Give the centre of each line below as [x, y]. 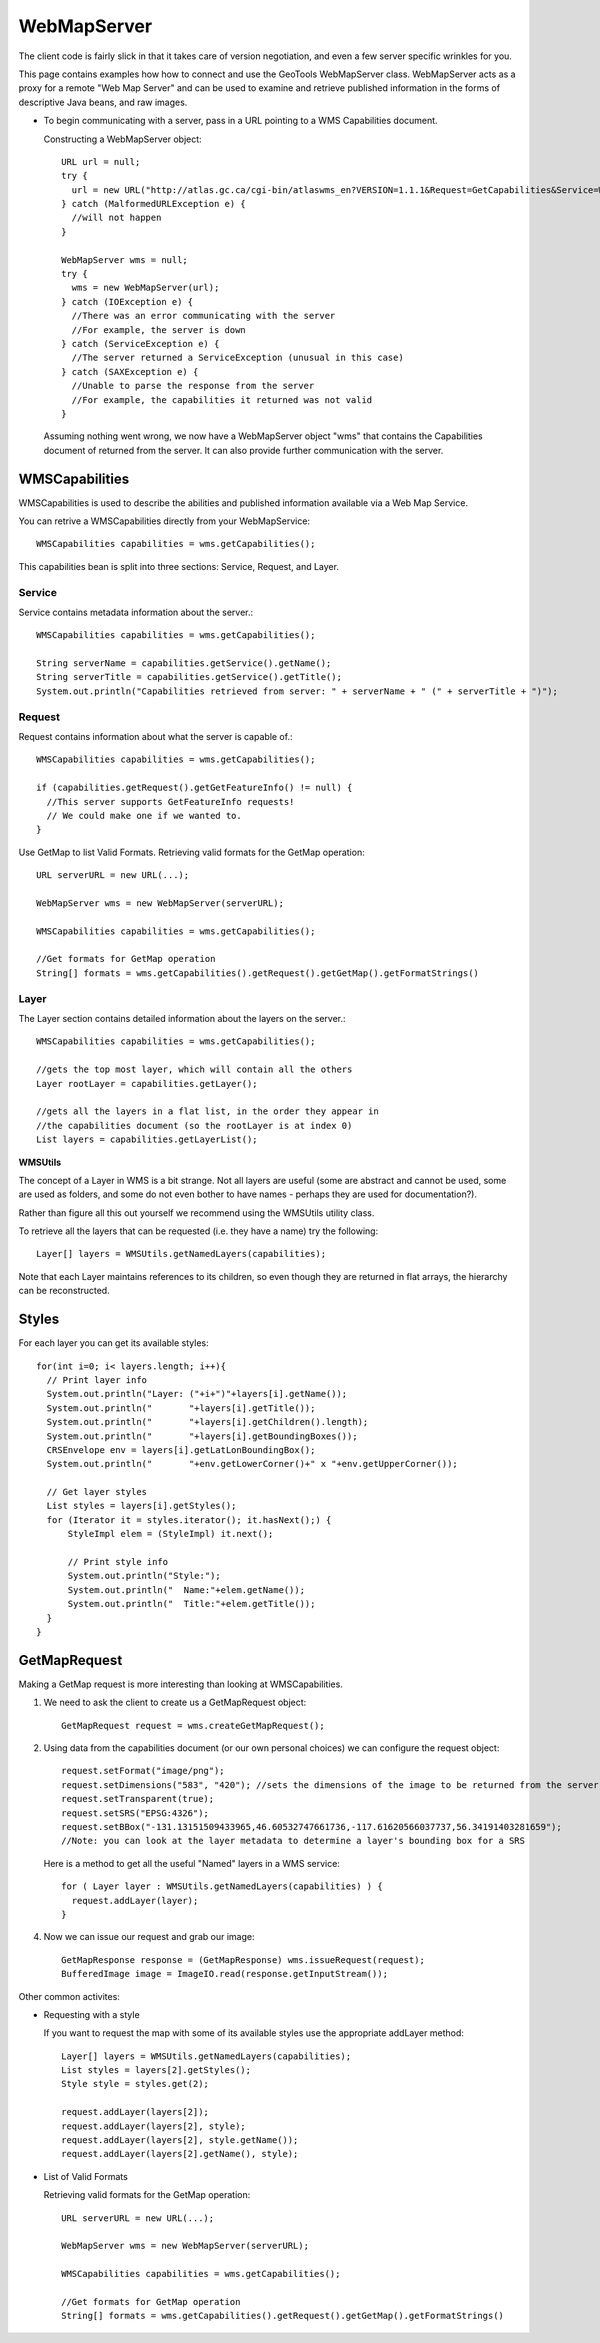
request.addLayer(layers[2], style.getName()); [180, 2140]
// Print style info [118, 1562]
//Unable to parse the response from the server [193, 386]
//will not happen [116, 218]
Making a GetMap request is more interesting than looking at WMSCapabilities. [181, 1684]
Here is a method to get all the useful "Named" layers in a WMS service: [191, 1863]
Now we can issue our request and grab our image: [149, 1937]
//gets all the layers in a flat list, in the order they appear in [207, 1111]
